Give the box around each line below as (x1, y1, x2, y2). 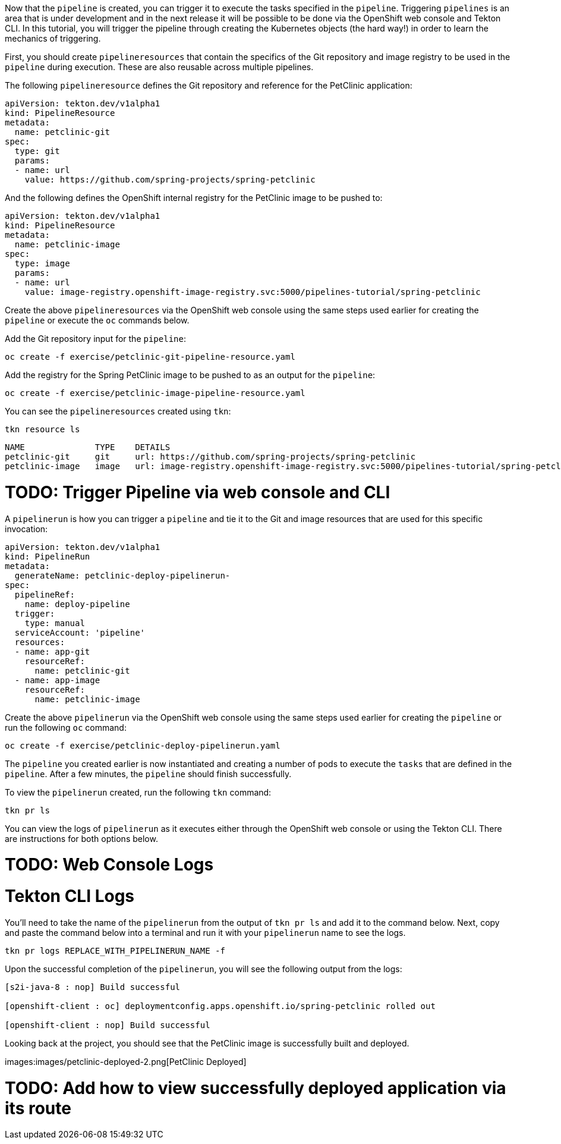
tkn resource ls (5, 425, 80, 434)
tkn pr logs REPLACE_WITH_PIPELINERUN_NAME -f (5, 945, 225, 956)
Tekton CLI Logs (5, 886, 135, 906)
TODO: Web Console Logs (5, 854, 214, 875)
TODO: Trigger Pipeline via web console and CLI (5, 482, 390, 502)
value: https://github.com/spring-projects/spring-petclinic (24, 175, 316, 184)
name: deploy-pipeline (24, 599, 130, 609)
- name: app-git (14, 646, 90, 656)
